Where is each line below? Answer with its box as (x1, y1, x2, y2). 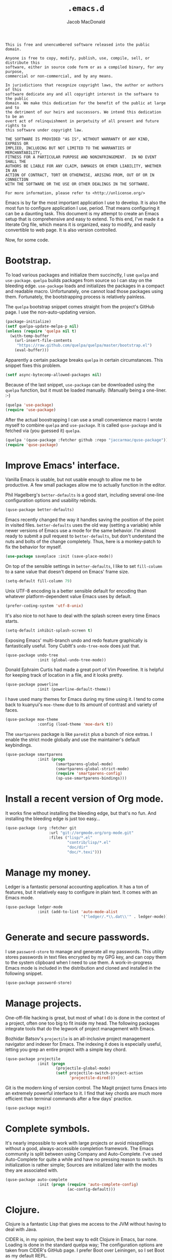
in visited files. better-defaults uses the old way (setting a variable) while (5, 522, 161, 528)
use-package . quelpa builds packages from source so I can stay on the (5, 277, 153, 283)
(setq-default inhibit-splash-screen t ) (5, 628, 93, 633)
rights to (5, 123, 27, 128)
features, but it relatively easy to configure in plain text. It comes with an (5, 889, 158, 895)
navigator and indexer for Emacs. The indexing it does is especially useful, (5, 1041, 162, 1047)
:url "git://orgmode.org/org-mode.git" (49, 830, 134, 836)
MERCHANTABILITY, (5, 150, 42, 155)
